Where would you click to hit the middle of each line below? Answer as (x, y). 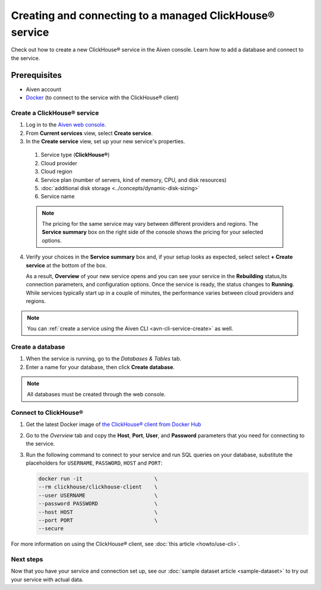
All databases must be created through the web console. (96, 395)
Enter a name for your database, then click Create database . (100, 367)
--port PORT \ (98, 520)
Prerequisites (36, 75)
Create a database (38, 346)
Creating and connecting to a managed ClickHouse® (143, 15)
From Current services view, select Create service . (89, 133)
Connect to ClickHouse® (47, 413)
